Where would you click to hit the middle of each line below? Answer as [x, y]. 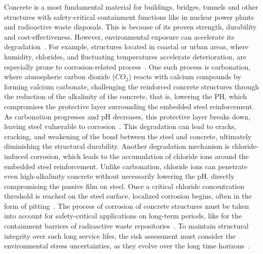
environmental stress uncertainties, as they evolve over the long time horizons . [127, 246]
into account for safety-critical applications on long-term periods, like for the [123, 216]
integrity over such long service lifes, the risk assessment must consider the [120, 235]
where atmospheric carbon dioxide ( [60, 76]
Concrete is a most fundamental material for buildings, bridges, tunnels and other [131, 7]
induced [16, 156]
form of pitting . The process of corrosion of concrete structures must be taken [127, 205]
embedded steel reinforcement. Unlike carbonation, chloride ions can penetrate [126, 166]
